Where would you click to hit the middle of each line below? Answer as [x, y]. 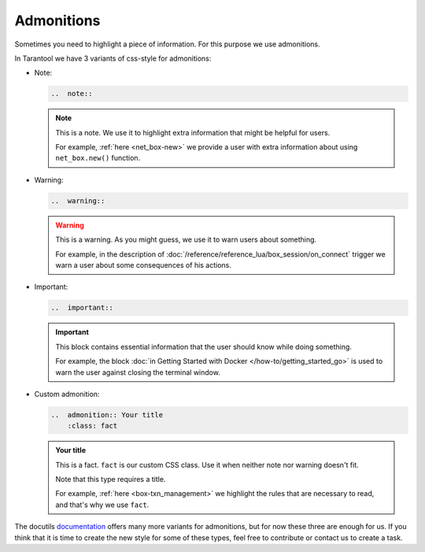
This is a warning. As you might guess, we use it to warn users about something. [186, 239]
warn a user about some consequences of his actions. [144, 265]
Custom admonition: [67, 394]
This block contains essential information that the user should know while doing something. [203, 346]
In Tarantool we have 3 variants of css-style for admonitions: [113, 58]
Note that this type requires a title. [111, 480]
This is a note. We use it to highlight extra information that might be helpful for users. [193, 132]
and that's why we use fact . [102, 505]
